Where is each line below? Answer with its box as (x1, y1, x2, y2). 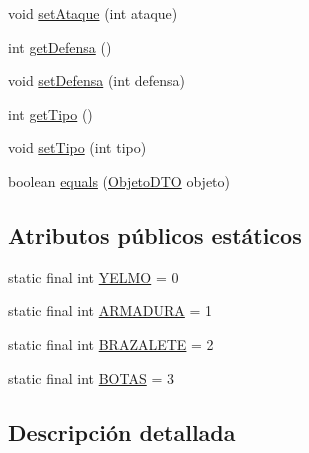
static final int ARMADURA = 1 (8, 300, 213, 321)
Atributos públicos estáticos (8, 219, 302, 250)
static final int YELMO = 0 (8, 266, 179, 287)
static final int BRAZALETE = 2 (8, 333, 214, 354)
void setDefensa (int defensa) (8, 70, 185, 91)
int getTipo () (8, 103, 93, 124)
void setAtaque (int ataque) (8, 3, 178, 23)
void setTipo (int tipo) (8, 137, 147, 158)
